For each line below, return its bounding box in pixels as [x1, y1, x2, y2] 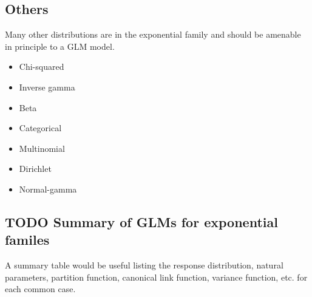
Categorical [19, 121, 62, 134]
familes [5, 230, 50, 249]
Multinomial [19, 142, 65, 154]
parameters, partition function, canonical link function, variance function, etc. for [5, 270, 308, 283]
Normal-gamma [19, 182, 77, 195]
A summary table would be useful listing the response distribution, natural [5, 259, 283, 271]
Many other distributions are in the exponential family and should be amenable [5, 28, 301, 41]
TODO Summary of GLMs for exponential [5, 212, 278, 231]
